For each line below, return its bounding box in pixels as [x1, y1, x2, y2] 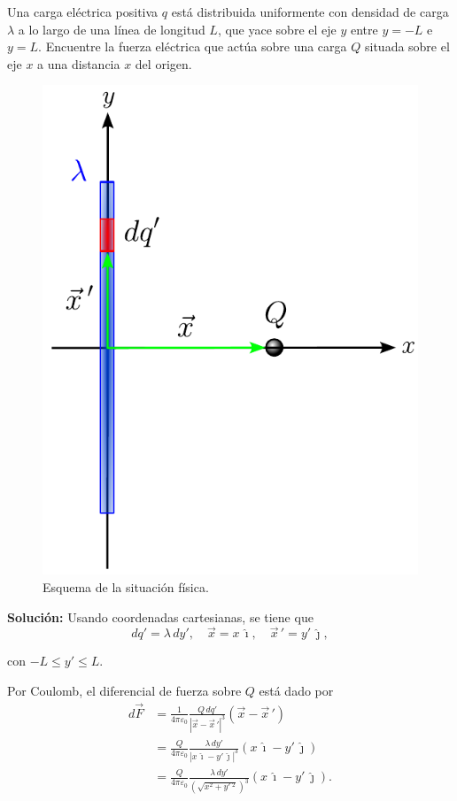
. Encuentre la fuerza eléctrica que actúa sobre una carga [38, 37, 347, 56]
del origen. [135, 54, 192, 73]
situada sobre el [364, 37, 450, 56]
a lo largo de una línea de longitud [18, 19, 205, 38]
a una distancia [37, 54, 120, 73]
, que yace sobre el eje [217, 19, 337, 38]
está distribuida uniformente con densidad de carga [171, 3, 449, 20]
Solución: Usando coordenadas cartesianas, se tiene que [7, 607, 314, 626]
